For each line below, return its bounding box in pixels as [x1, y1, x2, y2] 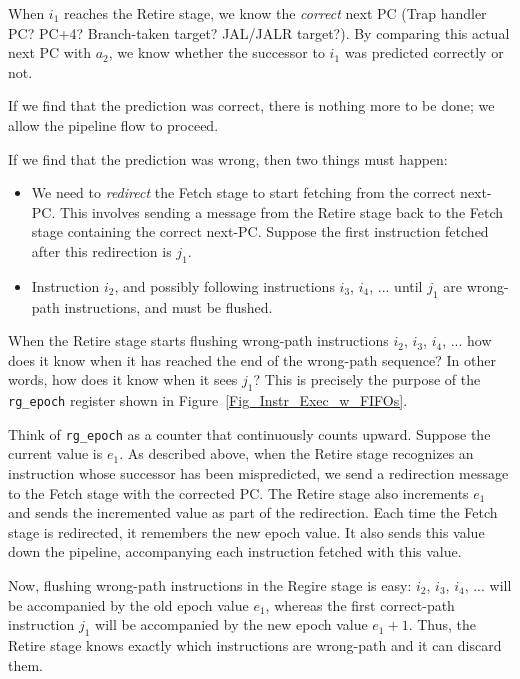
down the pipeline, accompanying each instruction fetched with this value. [8, 541, 462, 562]
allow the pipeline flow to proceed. [8, 114, 219, 135]
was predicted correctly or [344, 42, 504, 63]
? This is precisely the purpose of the [253, 369, 481, 390]
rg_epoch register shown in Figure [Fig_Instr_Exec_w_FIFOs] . [8, 390, 408, 411]
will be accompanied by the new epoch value [95, 614, 368, 635]
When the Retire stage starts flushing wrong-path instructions [8, 330, 389, 351]
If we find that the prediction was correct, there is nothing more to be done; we [8, 95, 495, 116]
